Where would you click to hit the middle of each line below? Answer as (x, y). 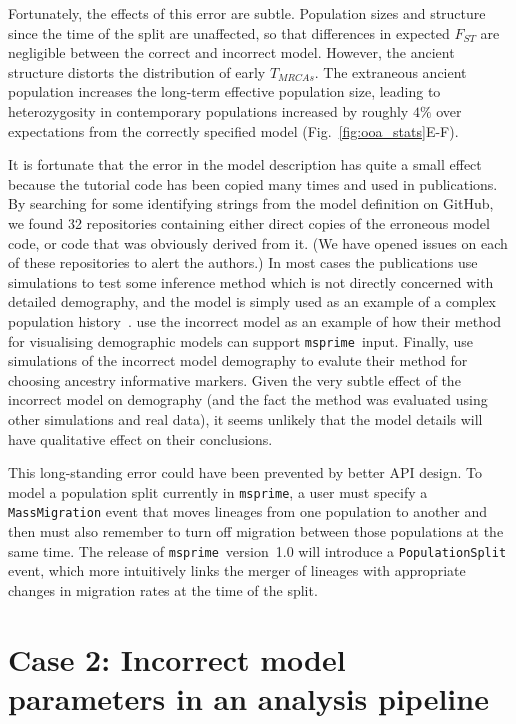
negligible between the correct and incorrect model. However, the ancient (231, 52)
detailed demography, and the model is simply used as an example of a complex (252, 301)
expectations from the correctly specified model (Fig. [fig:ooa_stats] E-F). (233, 130)
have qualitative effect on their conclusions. (140, 438)
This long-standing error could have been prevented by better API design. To (245, 472)
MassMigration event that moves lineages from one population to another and (248, 511)
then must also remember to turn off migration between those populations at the (256, 531)
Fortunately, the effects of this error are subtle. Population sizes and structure (247, 13)
